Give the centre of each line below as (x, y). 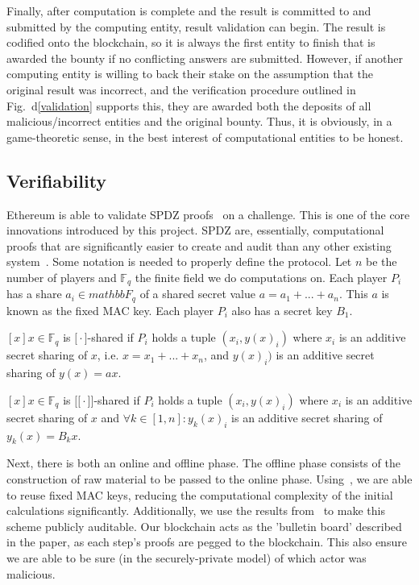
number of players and (62, 277)
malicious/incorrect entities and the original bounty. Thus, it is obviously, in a (199, 121)
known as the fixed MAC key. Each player (110, 310)
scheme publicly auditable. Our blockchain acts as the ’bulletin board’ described (204, 526)
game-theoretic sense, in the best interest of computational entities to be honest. (205, 137)
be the (382, 261)
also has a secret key (282, 310)
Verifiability (57, 180)
